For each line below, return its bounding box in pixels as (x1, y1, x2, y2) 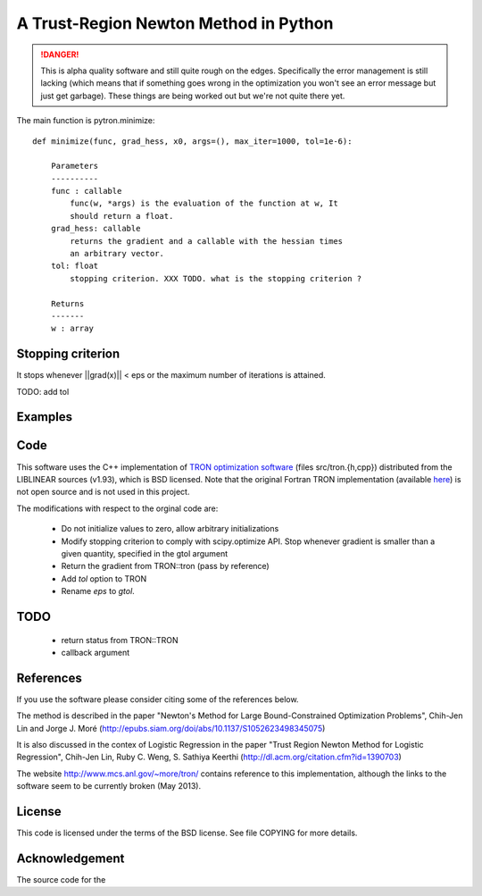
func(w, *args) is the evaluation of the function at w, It (70, 198, 338, 209)
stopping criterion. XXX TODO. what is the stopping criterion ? (70, 273, 362, 283)
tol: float (50, 261, 99, 272)
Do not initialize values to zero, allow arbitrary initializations (61, 523, 279, 534)
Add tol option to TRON (61, 573, 147, 584)
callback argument (61, 647, 130, 657)
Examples (16, 409, 73, 424)
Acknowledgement (16, 850, 125, 866)
